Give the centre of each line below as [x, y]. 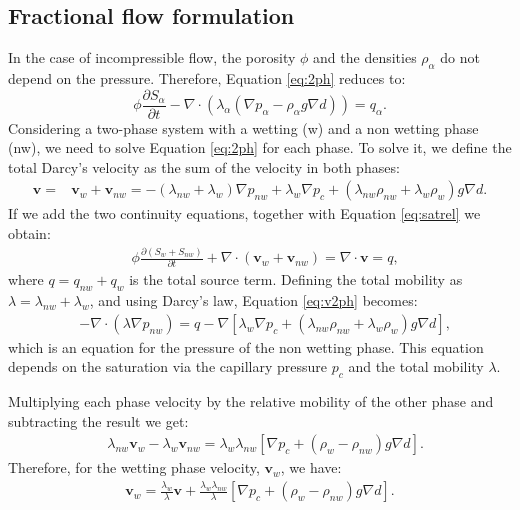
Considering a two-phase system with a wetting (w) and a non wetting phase [243, 127]
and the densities [365, 57]
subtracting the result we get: [98, 420]
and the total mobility [416, 366]
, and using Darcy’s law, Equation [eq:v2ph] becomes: [253, 300]
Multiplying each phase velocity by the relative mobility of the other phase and [251, 401]
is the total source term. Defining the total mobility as [296, 279]
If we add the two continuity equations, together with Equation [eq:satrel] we [244, 213]
